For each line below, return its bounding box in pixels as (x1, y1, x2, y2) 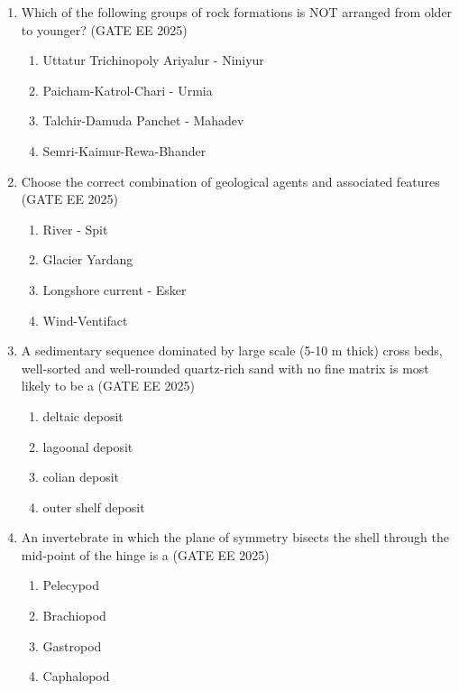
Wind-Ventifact (42, 310, 128, 329)
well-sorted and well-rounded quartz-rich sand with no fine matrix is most (21, 358, 429, 377)
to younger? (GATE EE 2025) (21, 20, 188, 39)
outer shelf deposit (42, 497, 145, 516)
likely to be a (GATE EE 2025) (21, 376, 195, 395)
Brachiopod (42, 606, 106, 625)
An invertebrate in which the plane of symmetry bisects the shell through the (21, 528, 449, 547)
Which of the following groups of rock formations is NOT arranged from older (21, 3, 453, 21)
